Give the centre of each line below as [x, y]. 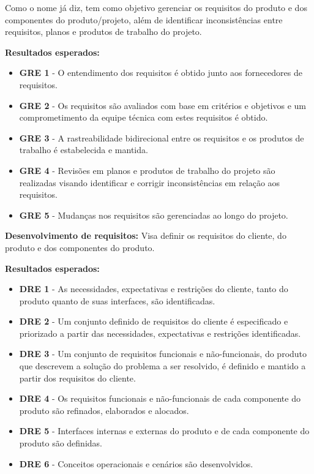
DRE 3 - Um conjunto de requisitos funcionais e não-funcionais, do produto [163, 354]
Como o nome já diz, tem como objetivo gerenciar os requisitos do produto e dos [156, 7]
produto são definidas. [61, 443]
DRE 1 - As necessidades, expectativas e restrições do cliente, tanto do [154, 289]
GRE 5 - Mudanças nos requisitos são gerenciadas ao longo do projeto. [154, 215]
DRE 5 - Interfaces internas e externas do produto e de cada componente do [164, 431]
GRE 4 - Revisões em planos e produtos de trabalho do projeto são [147, 170]
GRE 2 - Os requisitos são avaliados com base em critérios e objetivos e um [163, 105]
